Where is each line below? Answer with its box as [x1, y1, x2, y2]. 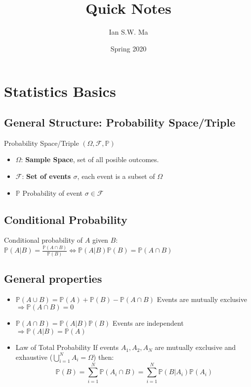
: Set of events [22, 171, 71, 181]
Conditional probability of [4, 235, 83, 245]
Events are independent [112, 318, 184, 328]
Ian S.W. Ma [109, 27, 148, 37]
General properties [4, 271, 102, 286]
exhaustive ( [15, 351, 53, 362]
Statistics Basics [4, 81, 116, 101]
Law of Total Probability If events [15, 342, 119, 352]
